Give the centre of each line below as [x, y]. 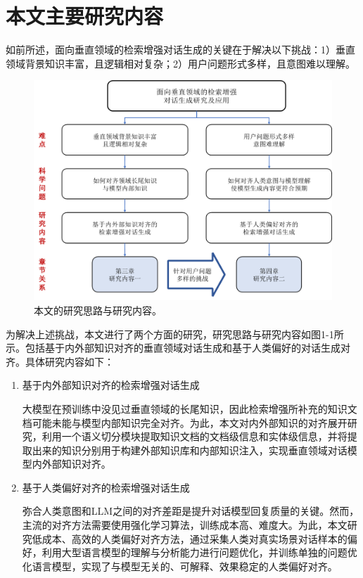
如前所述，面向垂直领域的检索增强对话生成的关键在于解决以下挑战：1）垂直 [180, 50]
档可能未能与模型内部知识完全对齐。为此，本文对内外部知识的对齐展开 [185, 422]
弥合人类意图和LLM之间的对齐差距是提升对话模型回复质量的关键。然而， [191, 511]
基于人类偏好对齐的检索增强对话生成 [106, 487]
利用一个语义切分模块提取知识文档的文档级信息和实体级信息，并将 [195, 436]
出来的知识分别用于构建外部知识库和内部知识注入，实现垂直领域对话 [190, 450]
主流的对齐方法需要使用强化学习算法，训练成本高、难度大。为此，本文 [185, 525]
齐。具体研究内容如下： [60, 361]
